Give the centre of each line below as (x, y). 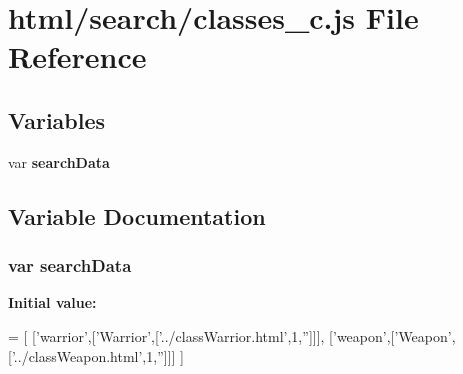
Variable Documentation (137, 215)
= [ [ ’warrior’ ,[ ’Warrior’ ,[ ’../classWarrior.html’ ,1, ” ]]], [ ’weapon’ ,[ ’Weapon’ (230, 335)
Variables (57, 119)
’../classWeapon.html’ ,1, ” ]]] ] (97, 355)
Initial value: (52, 302)
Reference (77, 56)
